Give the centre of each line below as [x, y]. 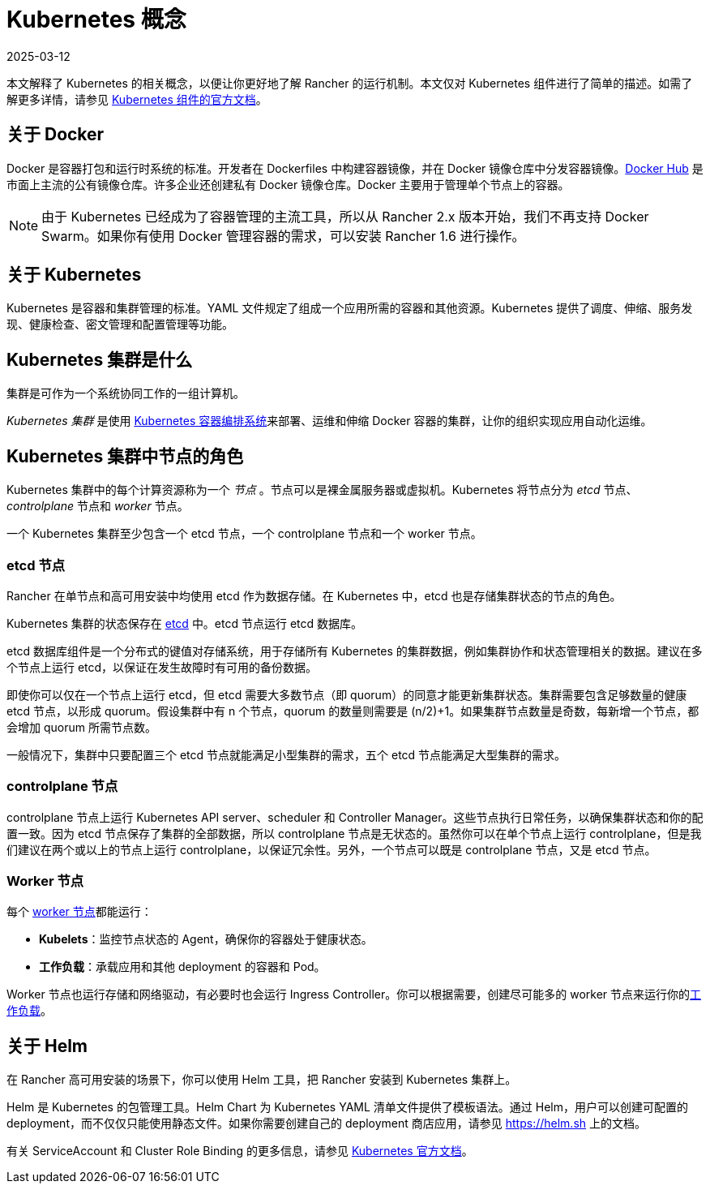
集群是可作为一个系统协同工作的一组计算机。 [126, 393]
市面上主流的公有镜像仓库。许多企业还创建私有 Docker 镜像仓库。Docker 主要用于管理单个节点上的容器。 [288, 184]
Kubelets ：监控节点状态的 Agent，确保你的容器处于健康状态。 [206, 939]
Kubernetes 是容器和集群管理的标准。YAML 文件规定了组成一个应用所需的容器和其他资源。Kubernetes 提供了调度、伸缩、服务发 [350, 308]
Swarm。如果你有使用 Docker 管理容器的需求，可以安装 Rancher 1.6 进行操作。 [283, 236]
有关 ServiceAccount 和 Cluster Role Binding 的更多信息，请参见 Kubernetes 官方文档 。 [240, 1151]
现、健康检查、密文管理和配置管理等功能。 [120, 324]
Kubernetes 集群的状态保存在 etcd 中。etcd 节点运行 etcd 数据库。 [185, 623]
